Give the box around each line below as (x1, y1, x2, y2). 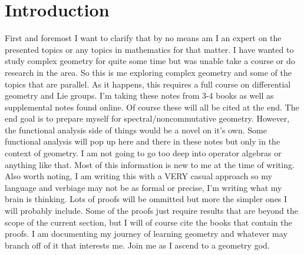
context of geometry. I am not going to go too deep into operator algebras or (5, 147, 282, 159)
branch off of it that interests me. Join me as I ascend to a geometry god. (5, 239, 270, 251)
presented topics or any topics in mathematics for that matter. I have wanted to (5, 43, 294, 55)
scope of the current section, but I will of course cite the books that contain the (5, 216, 292, 228)
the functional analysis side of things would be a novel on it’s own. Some (5, 123, 267, 136)
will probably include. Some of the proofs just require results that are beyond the (5, 204, 298, 217)
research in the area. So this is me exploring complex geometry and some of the (5, 66, 292, 78)
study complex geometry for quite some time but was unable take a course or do (5, 55, 295, 67)
